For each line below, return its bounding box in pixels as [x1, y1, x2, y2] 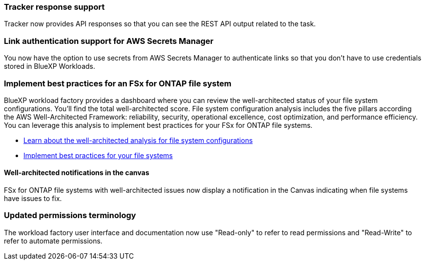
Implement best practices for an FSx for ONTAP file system [4, 78, 232, 88]
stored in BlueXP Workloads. [4, 62, 95, 71]
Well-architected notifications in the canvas [4, 168, 149, 177]
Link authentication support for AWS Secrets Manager [4, 36, 214, 46]
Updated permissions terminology [4, 210, 136, 221]
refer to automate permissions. [4, 236, 102, 245]
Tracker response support [4, 2, 105, 12]
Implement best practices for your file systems [23, 151, 173, 160]
